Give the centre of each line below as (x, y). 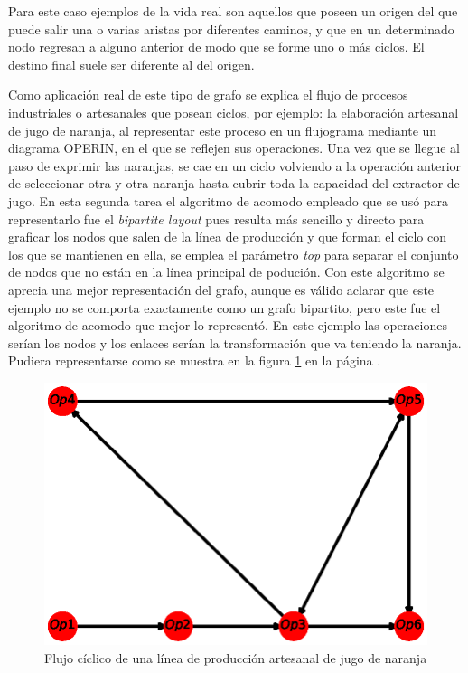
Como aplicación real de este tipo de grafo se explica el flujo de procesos (208, 95)
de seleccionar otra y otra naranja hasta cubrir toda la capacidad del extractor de (234, 183)
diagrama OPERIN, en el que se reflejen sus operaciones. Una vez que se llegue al (234, 148)
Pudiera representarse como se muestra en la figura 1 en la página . (195, 360)
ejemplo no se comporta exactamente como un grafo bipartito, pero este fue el (225, 307)
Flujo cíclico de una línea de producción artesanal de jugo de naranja (236, 657)
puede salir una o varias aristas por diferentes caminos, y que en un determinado (231, 28)
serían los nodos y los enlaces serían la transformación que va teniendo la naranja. (235, 342)
